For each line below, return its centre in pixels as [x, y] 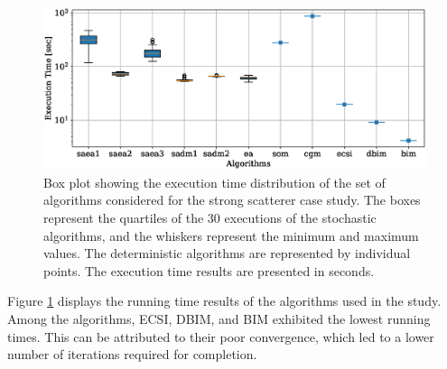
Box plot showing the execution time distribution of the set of [214, 182]
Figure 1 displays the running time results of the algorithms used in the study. [224, 301]
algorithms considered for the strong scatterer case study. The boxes [232, 200]
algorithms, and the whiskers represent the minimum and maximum [231, 235]
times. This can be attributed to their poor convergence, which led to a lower [221, 336]
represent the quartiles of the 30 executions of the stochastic [210, 218]
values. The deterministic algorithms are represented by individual [227, 253]
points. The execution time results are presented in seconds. [209, 270]
